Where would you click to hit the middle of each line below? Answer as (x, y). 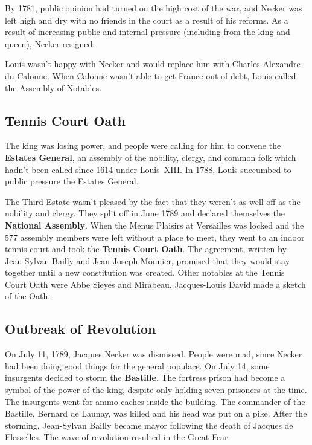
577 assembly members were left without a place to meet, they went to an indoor (155, 237)
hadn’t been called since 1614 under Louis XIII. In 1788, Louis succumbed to (148, 169)
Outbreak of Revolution (81, 329)
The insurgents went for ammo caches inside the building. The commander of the (155, 401)
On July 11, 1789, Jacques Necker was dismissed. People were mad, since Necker (154, 354)
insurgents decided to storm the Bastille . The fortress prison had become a (145, 378)
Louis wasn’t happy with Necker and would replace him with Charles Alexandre (153, 64)
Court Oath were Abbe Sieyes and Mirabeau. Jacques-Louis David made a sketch (155, 284)
